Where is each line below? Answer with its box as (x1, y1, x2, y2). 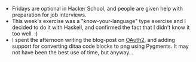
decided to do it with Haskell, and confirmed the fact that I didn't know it (11, 24, 190, 31)
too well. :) (11, 30, 38, 37)
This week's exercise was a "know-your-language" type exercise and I (11, 18, 186, 24)
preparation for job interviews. (11, 11, 87, 18)
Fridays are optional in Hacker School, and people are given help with (11, 5, 183, 12)
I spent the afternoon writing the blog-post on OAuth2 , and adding (11, 37, 175, 43)
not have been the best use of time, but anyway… (11, 49, 134, 56)
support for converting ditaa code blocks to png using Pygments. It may (11, 43, 189, 50)
